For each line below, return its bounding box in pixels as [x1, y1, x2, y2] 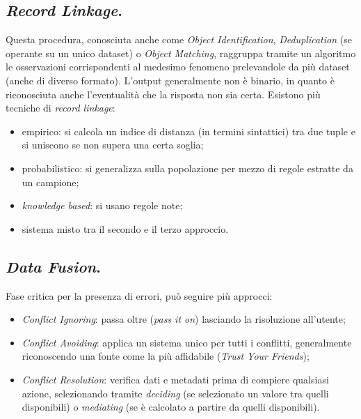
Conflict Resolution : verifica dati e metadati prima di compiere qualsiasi [22, 372, 329, 386]
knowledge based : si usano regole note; [22, 198, 183, 213]
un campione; [22, 174, 79, 189]
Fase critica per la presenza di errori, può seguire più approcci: [6, 288, 273, 303]
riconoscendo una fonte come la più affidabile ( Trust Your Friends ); [22, 349, 310, 363]
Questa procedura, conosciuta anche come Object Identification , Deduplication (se [6, 32, 352, 47]
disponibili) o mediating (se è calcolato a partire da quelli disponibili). [22, 399, 320, 414]
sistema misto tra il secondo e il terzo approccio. [22, 221, 229, 236]
